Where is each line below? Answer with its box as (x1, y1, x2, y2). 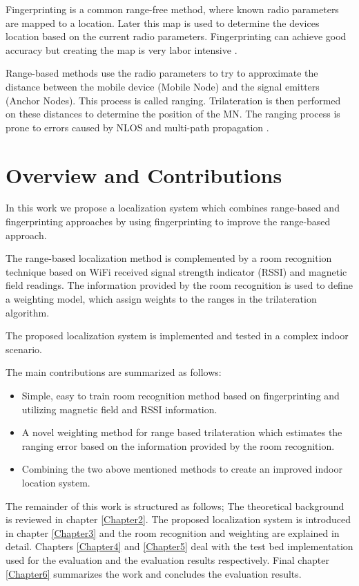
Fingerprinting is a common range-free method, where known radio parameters (6, 2, 339, 16)
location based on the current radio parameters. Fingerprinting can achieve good (6, 29, 347, 44)
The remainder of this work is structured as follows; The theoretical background (6, 498, 345, 513)
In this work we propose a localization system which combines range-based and (6, 200, 340, 215)
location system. (21, 475, 90, 489)
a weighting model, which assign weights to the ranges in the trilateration (6, 292, 317, 306)
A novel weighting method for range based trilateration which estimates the (21, 425, 342, 439)
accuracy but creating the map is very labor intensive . (6, 42, 237, 57)
